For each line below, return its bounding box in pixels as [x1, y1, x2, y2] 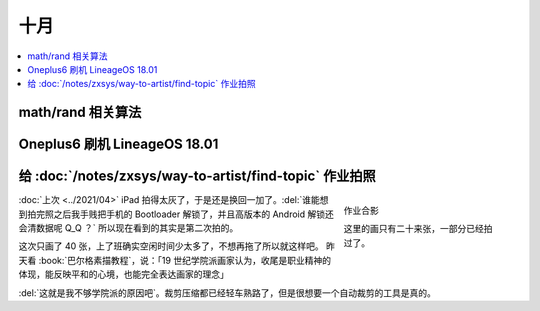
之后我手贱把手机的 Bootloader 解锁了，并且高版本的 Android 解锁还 [53, 208, 334, 220]
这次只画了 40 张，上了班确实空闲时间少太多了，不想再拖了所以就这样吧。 [18, 240, 324, 252]
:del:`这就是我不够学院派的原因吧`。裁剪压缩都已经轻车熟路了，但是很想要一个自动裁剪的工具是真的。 [18, 286, 437, 299]
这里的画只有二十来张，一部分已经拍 [343, 223, 493, 235]
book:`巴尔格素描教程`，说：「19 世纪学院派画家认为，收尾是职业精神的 [40, 254, 332, 266]
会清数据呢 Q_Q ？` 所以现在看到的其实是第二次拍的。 [18, 222, 239, 234]
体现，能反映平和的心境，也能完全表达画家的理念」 [18, 268, 229, 280]
